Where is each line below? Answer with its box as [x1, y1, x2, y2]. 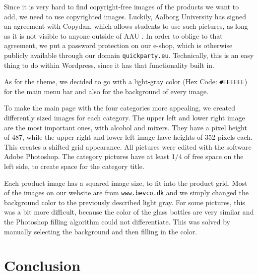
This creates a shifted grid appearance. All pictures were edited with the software [4, 141, 252, 152]
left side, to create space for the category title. [4, 161, 144, 171]
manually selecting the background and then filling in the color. [4, 226, 197, 236]
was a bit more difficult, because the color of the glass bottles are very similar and [4, 207, 254, 217]
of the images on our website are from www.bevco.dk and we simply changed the [4, 187, 249, 198]
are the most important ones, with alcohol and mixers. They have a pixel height [4, 122, 247, 132]
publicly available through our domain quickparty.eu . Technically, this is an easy [4, 50, 254, 60]
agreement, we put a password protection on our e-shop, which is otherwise [4, 40, 233, 51]
